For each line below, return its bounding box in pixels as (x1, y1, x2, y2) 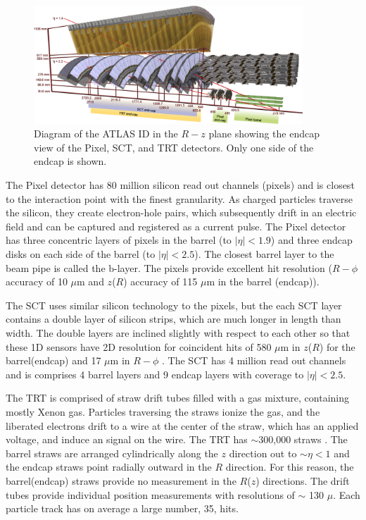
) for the (319, 339, 355, 354)
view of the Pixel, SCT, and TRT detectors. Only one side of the (34, 140, 314, 154)
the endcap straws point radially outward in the (6, 459, 212, 474)
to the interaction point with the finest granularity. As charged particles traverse (6, 191, 353, 206)
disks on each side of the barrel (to (6, 247, 156, 261)
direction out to (229, 445, 297, 460)
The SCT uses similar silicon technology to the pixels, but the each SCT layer (6, 297, 342, 312)
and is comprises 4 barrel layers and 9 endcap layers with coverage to (6, 366, 304, 381)
